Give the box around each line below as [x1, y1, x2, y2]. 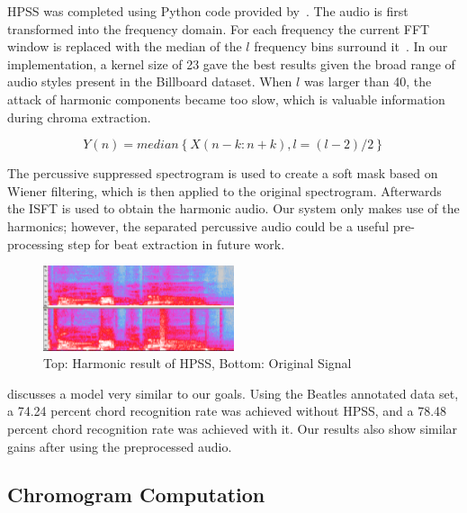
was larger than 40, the [303, 72, 432, 91]
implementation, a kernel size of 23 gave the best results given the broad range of [7, 54, 455, 73]
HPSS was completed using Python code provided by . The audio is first [7, 2, 409, 20]
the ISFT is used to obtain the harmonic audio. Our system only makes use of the [7, 199, 460, 218]
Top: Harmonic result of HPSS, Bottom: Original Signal [43, 354, 352, 373]
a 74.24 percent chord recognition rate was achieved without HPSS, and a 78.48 [7, 401, 447, 420]
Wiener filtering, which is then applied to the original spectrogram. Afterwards [7, 181, 442, 200]
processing [7, 234, 64, 253]
